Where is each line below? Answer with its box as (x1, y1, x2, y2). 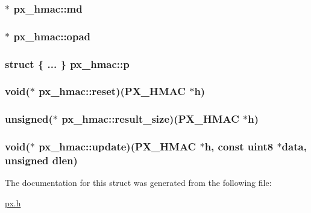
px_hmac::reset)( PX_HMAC (39, 84, 186, 99)
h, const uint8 (204, 139, 274, 154)
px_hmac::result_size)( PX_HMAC (61, 111, 239, 126)
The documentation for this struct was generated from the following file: (5, 176, 272, 189)
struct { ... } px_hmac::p (5, 56, 130, 71)
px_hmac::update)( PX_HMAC (39, 139, 196, 154)
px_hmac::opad (13, 28, 91, 43)
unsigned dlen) (5, 153, 78, 168)
